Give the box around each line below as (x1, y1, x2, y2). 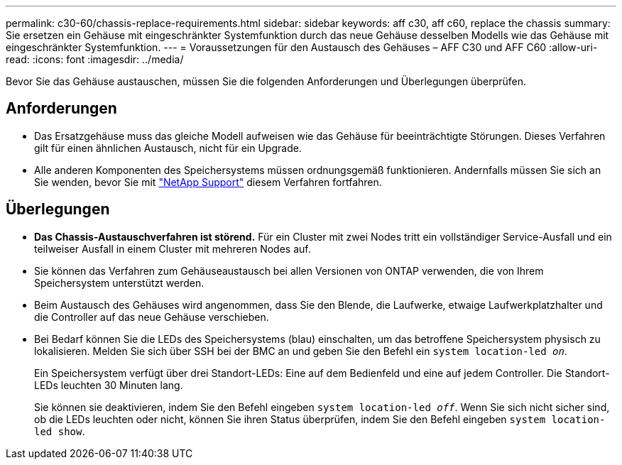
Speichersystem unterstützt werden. (34, 276, 204, 289)
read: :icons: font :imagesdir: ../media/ (6, 53, 184, 65)
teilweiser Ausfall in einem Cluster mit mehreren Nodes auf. (34, 242, 311, 255)
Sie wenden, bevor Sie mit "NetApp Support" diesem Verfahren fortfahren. (34, 175, 382, 188)
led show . (34, 425, 85, 437)
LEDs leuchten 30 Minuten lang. (34, 378, 183, 391)
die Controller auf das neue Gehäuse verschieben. (34, 310, 269, 323)
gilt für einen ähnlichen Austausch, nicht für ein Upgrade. (34, 141, 302, 154)
